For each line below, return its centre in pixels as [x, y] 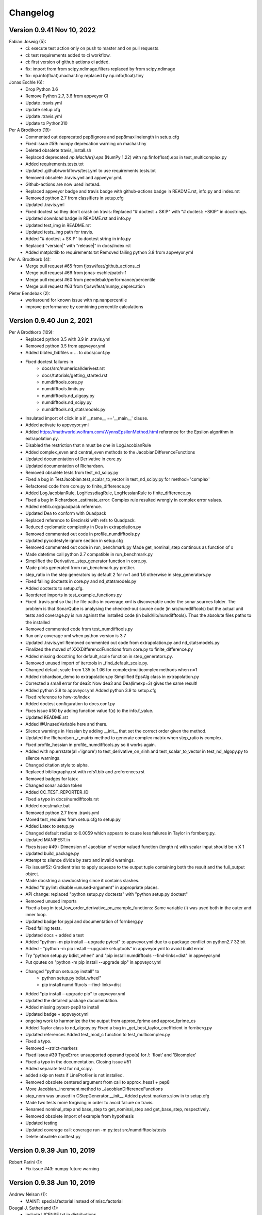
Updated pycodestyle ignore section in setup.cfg [74, 540]
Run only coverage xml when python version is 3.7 [76, 636]
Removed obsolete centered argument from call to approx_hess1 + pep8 [98, 1082]
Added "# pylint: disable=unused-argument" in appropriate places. [92, 887]
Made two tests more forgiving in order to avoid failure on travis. [90, 1102]
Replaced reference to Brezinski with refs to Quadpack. [81, 520]
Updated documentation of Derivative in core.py [74, 459]
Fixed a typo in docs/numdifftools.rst [62, 799]
